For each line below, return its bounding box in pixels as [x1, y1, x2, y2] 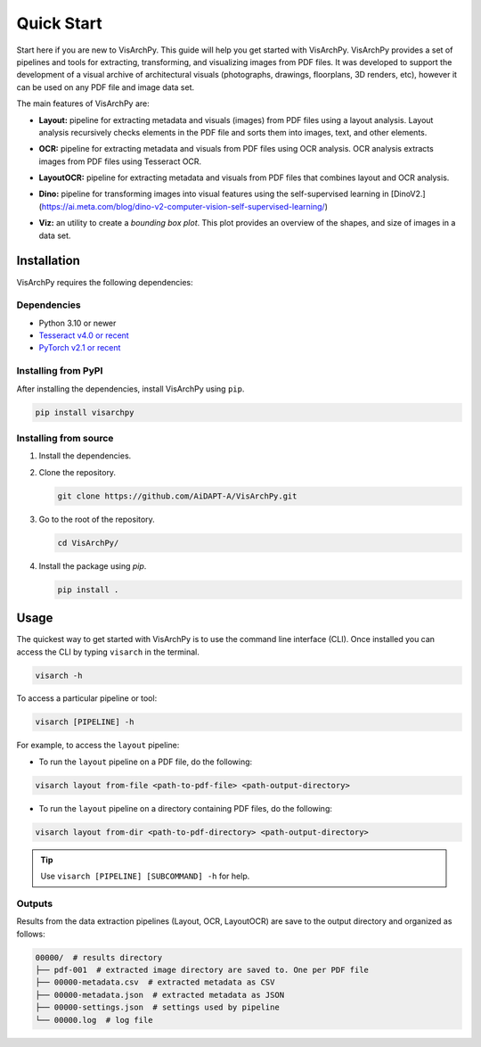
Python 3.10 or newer [38, 317, 117, 328]
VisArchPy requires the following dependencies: [16, 276, 193, 287]
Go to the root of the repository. [38, 514, 155, 524]
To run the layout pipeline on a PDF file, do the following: [38, 756, 253, 767]
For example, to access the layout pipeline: [16, 740, 180, 751]
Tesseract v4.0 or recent [38, 330, 129, 341]
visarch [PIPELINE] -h [35, 717, 135, 727]
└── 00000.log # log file [35, 1015, 153, 1025]
